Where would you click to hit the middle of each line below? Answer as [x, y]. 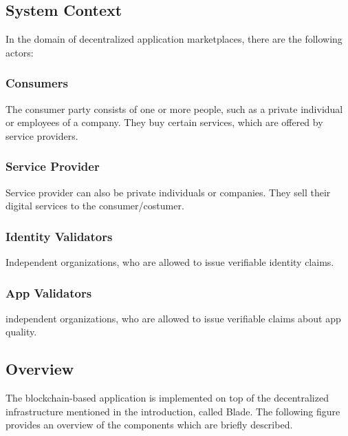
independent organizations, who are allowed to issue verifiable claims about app [173, 318]
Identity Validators [59, 236]
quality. [21, 332]
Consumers [37, 83]
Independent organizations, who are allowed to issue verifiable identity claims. [170, 262]
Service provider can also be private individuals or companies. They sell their [168, 192]
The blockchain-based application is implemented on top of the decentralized [167, 398]
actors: [20, 52]
